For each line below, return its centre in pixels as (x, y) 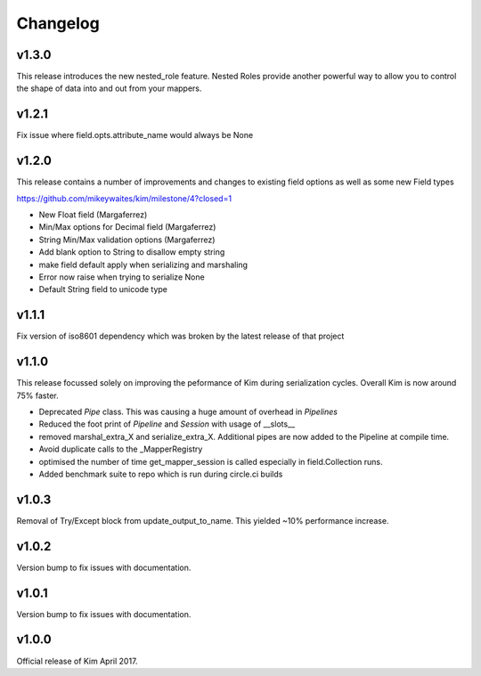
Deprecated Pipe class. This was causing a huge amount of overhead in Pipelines (188, 411)
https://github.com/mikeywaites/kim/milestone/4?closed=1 (124, 198)
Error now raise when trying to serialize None (122, 277)
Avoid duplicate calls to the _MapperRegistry (121, 449)
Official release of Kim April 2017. (77, 661)
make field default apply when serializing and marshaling (143, 265)
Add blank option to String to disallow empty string (132, 252)
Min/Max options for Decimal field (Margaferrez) (127, 227)
